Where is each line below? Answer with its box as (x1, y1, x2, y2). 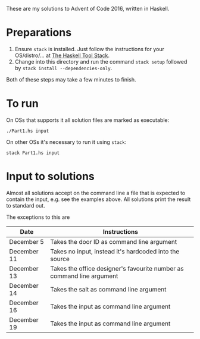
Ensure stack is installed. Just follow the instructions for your (14, 45, 165, 52)
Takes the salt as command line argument (50, 285, 167, 293)
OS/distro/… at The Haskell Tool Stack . (14, 52, 110, 59)
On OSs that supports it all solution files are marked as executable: (6, 116, 170, 124)
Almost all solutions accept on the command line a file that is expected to (6, 189, 186, 196)
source (50, 255, 70, 263)
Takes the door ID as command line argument (50, 237, 177, 246)
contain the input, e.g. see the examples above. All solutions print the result (6, 196, 191, 203)
